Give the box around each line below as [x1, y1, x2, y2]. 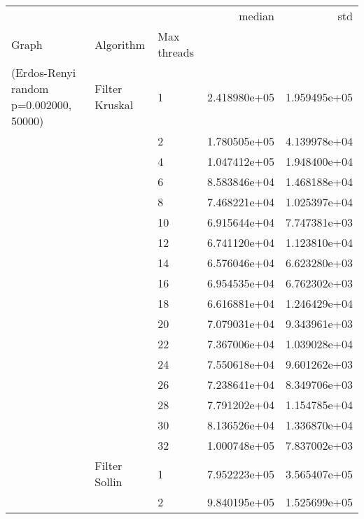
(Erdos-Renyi [11, 64, 76, 80]
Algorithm [94, 36, 145, 52]
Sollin [94, 474, 122, 490]
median [239, 8, 274, 24]
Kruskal [94, 97, 134, 113]
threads [157, 44, 194, 60]
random [11, 80, 49, 97]
